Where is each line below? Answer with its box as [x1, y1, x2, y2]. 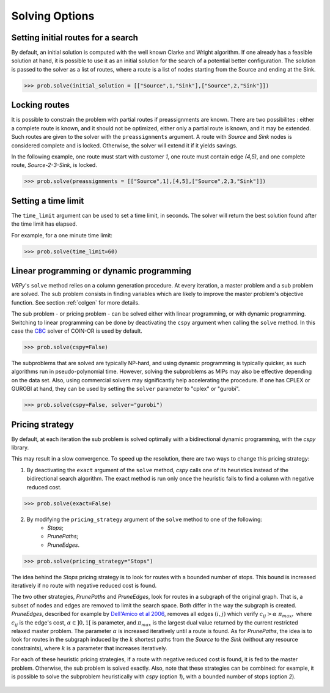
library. [11, 444, 29, 451]
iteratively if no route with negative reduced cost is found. [11, 582, 157, 590]
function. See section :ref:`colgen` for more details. [11, 298, 140, 306]
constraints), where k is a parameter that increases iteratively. [11, 644, 167, 651]
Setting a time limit [11, 196, 84, 206]
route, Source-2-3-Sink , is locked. [11, 161, 97, 169]
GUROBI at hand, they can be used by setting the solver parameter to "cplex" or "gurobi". [11, 385, 240, 393]
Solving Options [11, 9, 95, 23]
